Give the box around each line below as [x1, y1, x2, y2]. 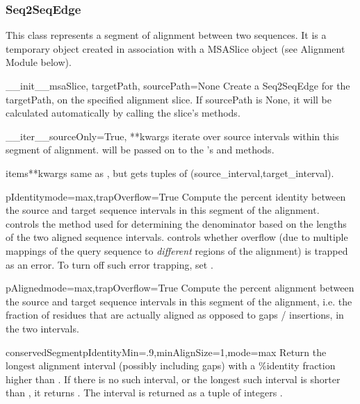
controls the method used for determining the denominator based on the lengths [6, 216, 347, 230]
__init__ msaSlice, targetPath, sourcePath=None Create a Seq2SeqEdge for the [6, 78, 350, 92]
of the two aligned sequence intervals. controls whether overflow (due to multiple [6, 230, 348, 244]
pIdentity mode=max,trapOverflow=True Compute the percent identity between [6, 189, 346, 203]
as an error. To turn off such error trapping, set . [6, 257, 213, 271]
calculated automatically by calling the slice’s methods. [6, 106, 240, 120]
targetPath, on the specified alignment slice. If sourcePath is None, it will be [6, 92, 332, 106]
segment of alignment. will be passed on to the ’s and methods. [6, 142, 275, 157]
